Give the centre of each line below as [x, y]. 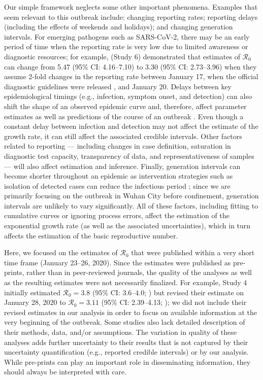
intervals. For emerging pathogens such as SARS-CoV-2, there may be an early [127, 36]
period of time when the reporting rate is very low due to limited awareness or [126, 46]
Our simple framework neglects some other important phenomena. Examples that [131, 7]
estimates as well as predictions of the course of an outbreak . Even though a [124, 116]
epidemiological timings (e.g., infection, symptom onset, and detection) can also [128, 96]
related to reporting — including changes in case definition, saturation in [118, 146]
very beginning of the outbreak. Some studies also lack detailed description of [125, 322]
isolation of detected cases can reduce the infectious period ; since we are [117, 185]
